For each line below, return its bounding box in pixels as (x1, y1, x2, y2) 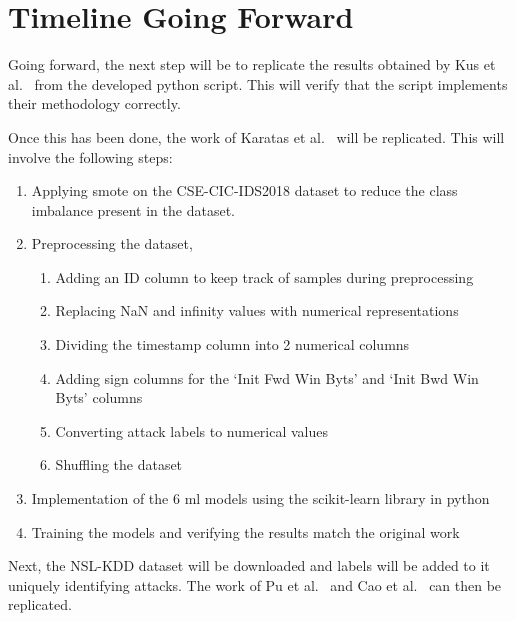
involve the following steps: (8, 146, 173, 167)
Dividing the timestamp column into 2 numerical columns (55, 334, 410, 355)
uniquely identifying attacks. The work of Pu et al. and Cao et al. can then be (8, 574, 502, 595)
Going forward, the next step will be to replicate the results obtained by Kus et (8, 54, 496, 75)
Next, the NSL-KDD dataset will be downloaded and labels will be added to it (8, 555, 490, 576)
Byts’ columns (55, 387, 143, 408)
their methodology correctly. (8, 93, 181, 114)
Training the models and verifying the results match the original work (31, 521, 460, 542)
